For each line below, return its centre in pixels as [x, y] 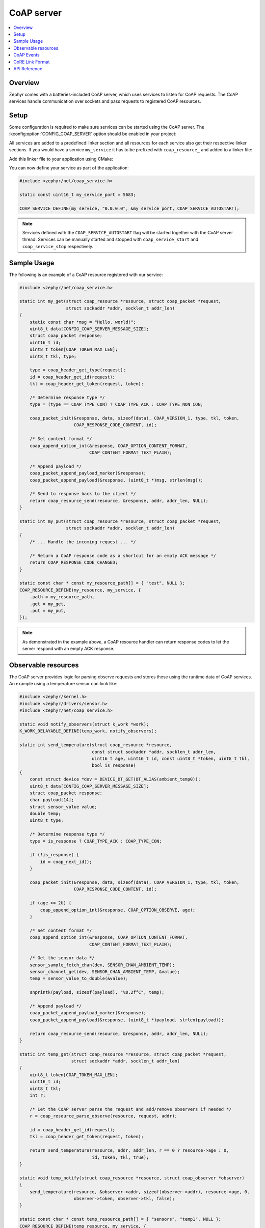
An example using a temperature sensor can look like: [63, 684]
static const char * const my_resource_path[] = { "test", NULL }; [102, 583]
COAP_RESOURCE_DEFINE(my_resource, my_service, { [80, 590]
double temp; [45, 814]
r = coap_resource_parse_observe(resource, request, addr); [104, 1116]
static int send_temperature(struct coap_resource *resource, [96, 745]
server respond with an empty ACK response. [68, 649]
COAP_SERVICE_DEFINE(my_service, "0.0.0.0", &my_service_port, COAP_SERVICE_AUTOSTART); [130, 208]
